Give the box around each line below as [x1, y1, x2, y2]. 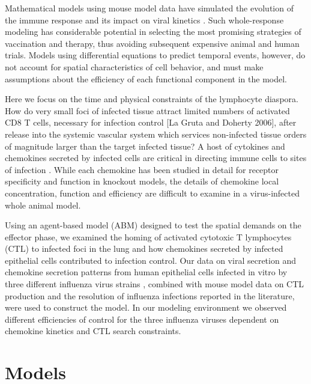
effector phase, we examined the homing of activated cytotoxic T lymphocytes [5, 230, 292, 243]
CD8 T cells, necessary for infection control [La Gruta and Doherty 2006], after [5, 116, 297, 129]
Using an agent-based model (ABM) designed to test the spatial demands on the [5, 219, 301, 231]
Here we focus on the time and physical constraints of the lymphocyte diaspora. [5, 93, 298, 105]
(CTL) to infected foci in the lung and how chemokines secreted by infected [5, 242, 283, 255]
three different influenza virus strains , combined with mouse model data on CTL [5, 278, 304, 290]
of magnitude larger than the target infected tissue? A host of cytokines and [5, 139, 285, 152]
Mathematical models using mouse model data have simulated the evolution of [5, 2, 294, 14]
